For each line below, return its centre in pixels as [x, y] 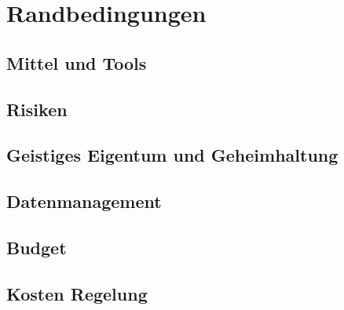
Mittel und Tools [77, 62]
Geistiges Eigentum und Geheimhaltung [172, 155]
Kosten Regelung [77, 293]
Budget [37, 247]
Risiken [37, 109]
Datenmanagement [84, 201]
